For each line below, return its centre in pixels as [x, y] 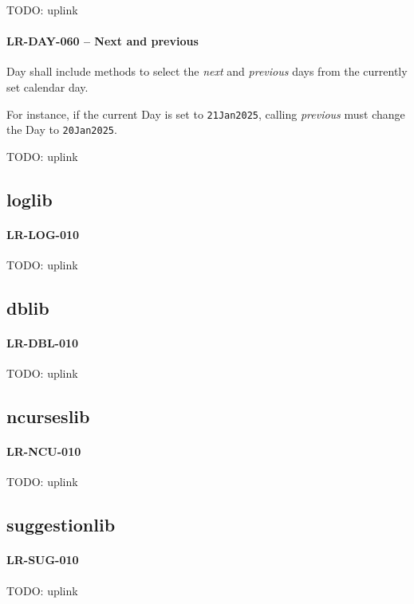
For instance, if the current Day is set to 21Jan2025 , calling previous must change [206, 114]
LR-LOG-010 [43, 234]
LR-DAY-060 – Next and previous [103, 41]
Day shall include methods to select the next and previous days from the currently [207, 71]
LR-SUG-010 [43, 560]
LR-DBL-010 [43, 343]
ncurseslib [48, 416]
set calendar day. [47, 86]
